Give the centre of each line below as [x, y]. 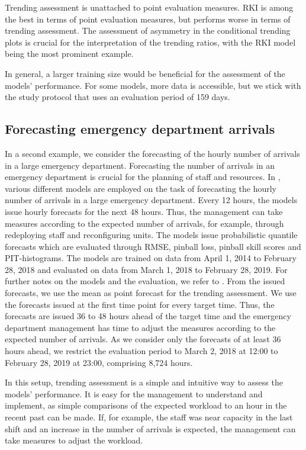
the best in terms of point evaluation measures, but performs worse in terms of [148, 19]
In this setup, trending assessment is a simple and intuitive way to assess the [144, 382]
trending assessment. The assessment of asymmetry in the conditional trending [148, 30]
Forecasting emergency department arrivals [140, 129]
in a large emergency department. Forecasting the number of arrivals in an [140, 165]
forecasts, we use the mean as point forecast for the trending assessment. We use [151, 293]
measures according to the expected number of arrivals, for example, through [144, 223]
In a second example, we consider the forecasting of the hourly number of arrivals [152, 153]
